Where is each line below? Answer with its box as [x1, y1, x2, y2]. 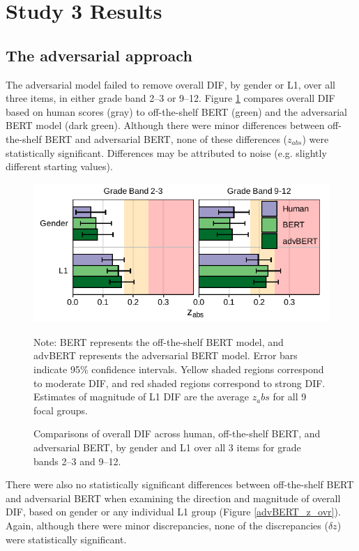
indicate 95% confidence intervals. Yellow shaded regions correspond [33, 362, 324, 377]
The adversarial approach [6, 44, 192, 66]
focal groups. [33, 402, 88, 417]
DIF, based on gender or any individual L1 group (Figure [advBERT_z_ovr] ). [6, 504, 341, 519]
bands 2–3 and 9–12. [33, 453, 121, 468]
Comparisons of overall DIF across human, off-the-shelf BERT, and [33, 426, 321, 441]
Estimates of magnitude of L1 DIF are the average [33, 389, 249, 404]
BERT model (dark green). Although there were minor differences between [6, 118, 325, 133]
